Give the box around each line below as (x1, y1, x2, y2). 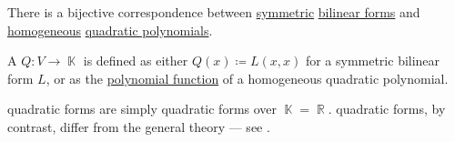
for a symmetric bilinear (305, 51, 440, 70)
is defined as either (83, 51, 188, 70)
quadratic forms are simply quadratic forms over (7, 99, 278, 118)
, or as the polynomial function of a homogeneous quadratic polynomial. (45, 68, 449, 87)
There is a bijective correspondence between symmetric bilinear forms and (7, 3, 420, 21)
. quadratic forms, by (328, 99, 446, 118)
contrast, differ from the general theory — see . (7, 117, 270, 136)
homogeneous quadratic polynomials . (7, 20, 213, 39)
